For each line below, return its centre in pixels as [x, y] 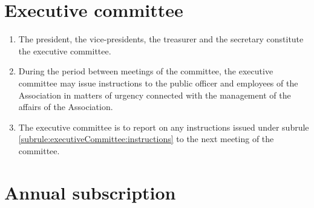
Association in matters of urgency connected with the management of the [155, 95]
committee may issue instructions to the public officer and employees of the [158, 83]
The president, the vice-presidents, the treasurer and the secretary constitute [161, 39]
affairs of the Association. [66, 107]
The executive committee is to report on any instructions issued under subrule [164, 127]
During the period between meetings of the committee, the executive [146, 71]
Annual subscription [90, 192]
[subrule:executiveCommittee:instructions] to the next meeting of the [146, 139]
